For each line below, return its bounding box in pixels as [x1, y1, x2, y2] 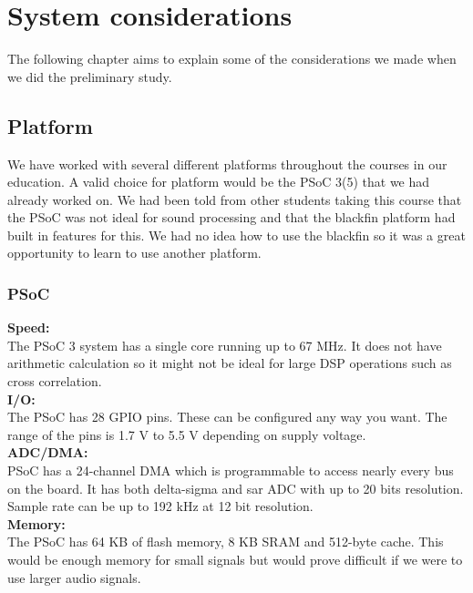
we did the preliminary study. [7, 66, 172, 86]
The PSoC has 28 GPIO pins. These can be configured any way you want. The [7, 407, 447, 426]
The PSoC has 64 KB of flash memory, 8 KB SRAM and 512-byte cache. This [7, 532, 444, 551]
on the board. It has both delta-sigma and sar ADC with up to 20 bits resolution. [7, 478, 464, 497]
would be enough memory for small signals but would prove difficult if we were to [7, 550, 463, 569]
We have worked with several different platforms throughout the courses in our [7, 154, 447, 173]
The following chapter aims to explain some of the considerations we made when [7, 49, 457, 68]
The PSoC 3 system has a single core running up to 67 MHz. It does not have [7, 335, 442, 354]
